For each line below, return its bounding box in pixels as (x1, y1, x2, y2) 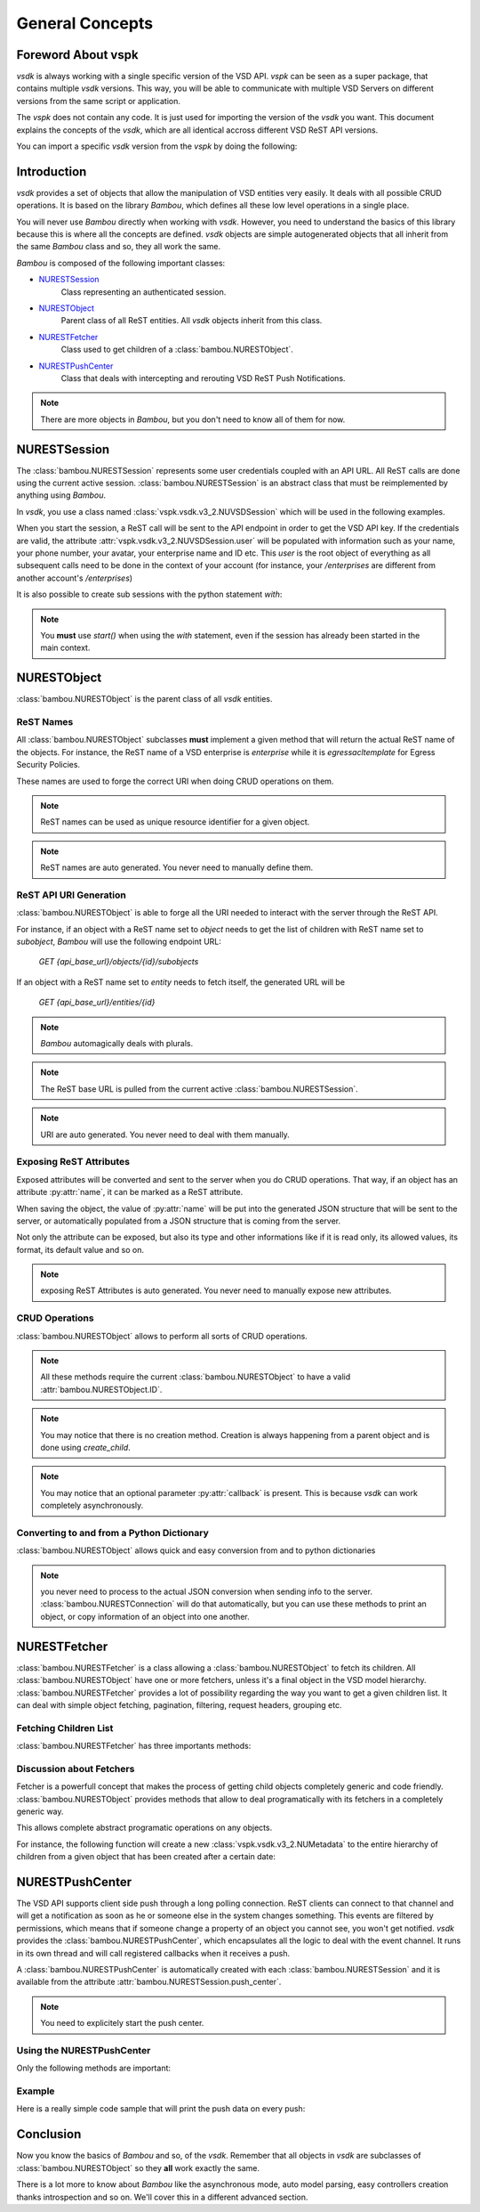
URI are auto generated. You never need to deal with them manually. (40, 1129, 291, 1140)
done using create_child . (40, 1442, 131, 1452)
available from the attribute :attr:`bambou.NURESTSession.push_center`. (16, 1977, 282, 1988)
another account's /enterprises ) (16, 573, 133, 583)
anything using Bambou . (16, 490, 107, 500)
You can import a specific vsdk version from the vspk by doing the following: (16, 141, 298, 151)
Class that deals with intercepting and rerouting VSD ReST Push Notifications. (60, 373, 346, 383)
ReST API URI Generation (16, 889, 126, 901)
